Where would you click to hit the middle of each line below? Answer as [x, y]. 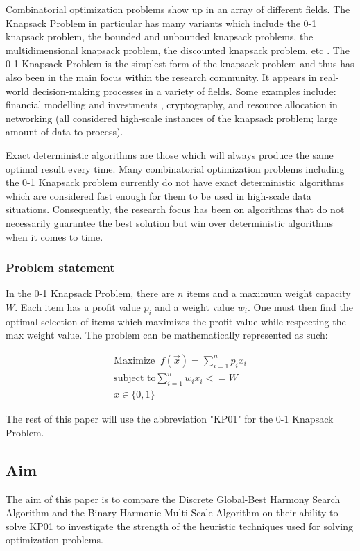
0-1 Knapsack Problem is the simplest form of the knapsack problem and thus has [180, 63]
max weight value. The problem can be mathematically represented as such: [167, 335]
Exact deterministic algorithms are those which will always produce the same [170, 154]
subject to [135, 379]
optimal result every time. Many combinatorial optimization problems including [175, 168]
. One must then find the [300, 306]
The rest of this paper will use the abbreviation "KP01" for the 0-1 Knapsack [170, 419]
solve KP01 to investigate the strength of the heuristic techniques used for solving [179, 526]
